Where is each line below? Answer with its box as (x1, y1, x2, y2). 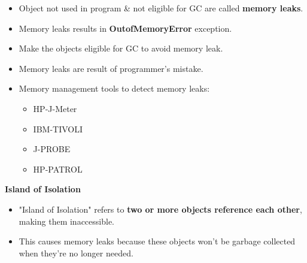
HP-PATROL (33, 162, 83, 175)
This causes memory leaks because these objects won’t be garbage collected (19, 235, 296, 247)
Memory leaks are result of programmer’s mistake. (19, 62, 203, 74)
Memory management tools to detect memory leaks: (19, 82, 210, 95)
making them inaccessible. (19, 214, 114, 227)
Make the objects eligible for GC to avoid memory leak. (19, 42, 223, 55)
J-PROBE (33, 143, 71, 155)
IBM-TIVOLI (33, 122, 83, 135)
